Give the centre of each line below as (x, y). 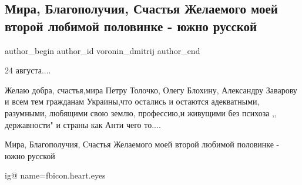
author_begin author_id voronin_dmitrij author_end (103, 50)
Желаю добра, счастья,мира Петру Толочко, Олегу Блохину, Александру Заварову (151, 90)
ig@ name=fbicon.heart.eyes (55, 175)
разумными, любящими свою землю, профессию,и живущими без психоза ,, (141, 112)
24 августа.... (28, 70)
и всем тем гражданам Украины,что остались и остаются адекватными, (132, 101)
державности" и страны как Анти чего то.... (83, 124)
